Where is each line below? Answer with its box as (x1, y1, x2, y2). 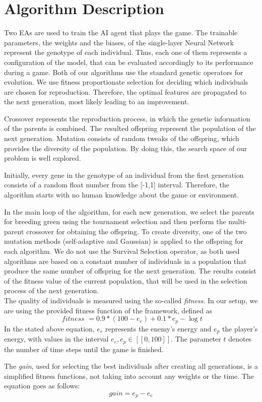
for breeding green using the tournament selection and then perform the (4, 216, 226, 227)
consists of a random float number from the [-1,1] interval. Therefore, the (4, 179, 229, 190)
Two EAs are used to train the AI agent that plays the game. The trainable (4, 27, 238, 38)
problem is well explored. (4, 153, 81, 163)
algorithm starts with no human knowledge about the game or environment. (4, 189, 239, 200)
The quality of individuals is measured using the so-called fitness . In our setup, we (4, 295, 258, 305)
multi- (228, 216, 247, 227)
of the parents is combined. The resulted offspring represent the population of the (4, 123, 256, 133)
